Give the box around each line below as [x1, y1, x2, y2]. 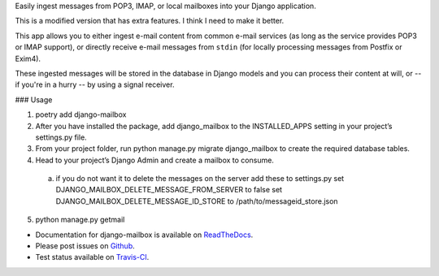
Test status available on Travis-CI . [35, 252, 150, 262]
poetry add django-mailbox [35, 110, 127, 119]
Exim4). [15, 54, 41, 63]
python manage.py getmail [35, 215, 125, 225]
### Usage [15, 94, 53, 105]
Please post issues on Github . [35, 241, 135, 251]
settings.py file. [35, 132, 87, 142]
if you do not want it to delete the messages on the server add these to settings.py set [55, 174, 345, 183]
